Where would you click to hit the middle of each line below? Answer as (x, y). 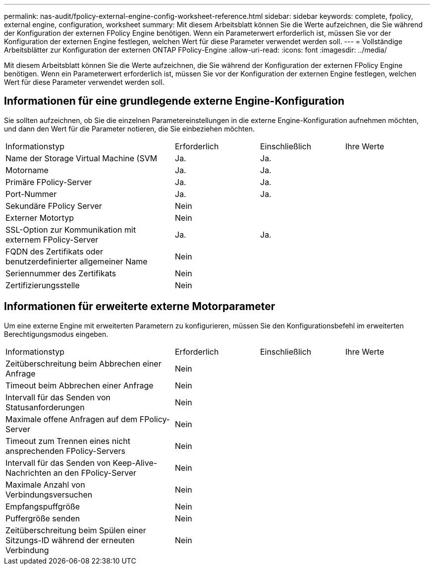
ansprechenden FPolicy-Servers (66, 451)
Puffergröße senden (43, 518)
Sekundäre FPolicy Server (54, 206)
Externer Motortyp (40, 218)
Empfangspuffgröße (43, 506)
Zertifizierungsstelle (43, 285)
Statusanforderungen (45, 407)
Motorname (27, 170)
